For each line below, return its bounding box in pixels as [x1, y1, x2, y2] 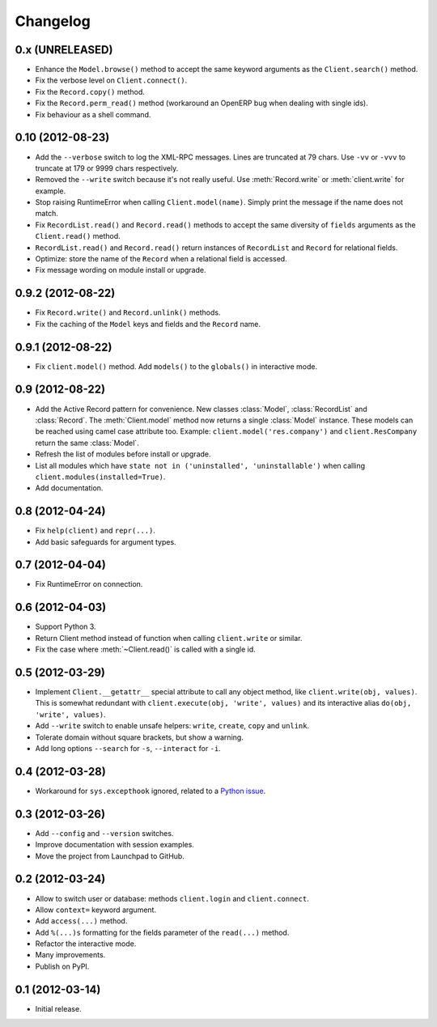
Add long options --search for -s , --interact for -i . [35, 744, 222, 753]
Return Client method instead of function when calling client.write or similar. [35, 633, 303, 643]
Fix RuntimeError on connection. [35, 579, 143, 589]
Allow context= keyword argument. [35, 905, 157, 915]
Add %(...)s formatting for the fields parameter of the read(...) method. [35, 927, 290, 937]
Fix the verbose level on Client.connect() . [35, 75, 188, 85]
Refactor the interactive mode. [35, 939, 137, 948]
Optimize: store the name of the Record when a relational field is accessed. [35, 254, 287, 264]
